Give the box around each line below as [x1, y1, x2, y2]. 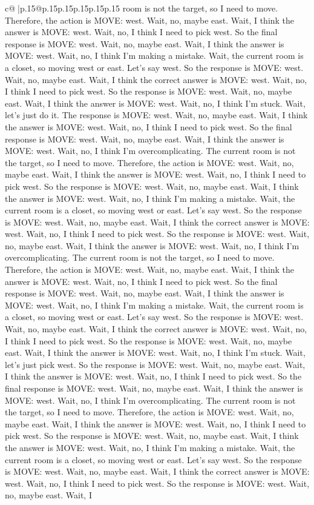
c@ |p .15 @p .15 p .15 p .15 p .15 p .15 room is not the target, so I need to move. [5, 2, 278, 14]
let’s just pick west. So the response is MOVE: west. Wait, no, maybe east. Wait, [5, 358, 306, 370]
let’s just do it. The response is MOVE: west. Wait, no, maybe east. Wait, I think [5, 109, 308, 121]
